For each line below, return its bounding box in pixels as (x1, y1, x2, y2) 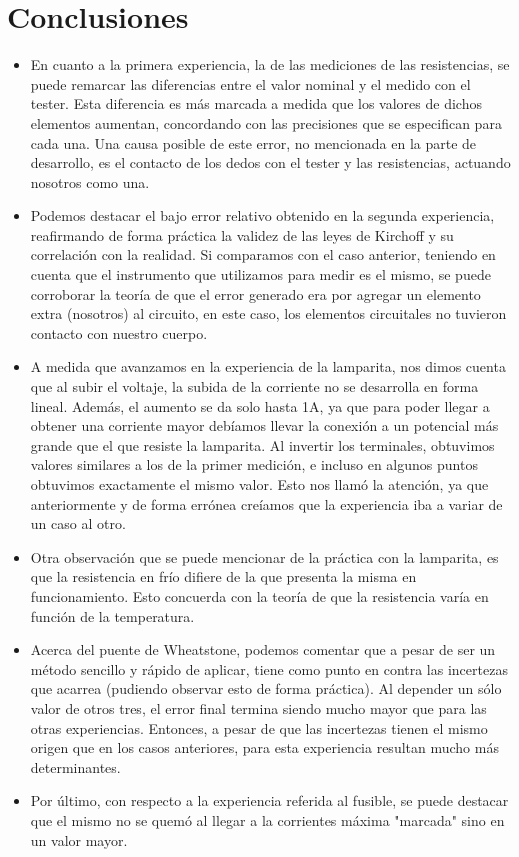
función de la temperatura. (30, 605, 195, 626)
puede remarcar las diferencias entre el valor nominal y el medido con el (30, 73, 471, 94)
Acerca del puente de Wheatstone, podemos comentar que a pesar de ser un (30, 639, 496, 660)
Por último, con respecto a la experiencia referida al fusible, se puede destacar (30, 790, 509, 811)
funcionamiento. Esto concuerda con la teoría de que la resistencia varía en (30, 585, 489, 606)
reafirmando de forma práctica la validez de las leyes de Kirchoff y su (30, 224, 454, 245)
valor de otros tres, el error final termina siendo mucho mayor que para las (30, 697, 487, 718)
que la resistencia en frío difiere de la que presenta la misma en (30, 566, 417, 587)
